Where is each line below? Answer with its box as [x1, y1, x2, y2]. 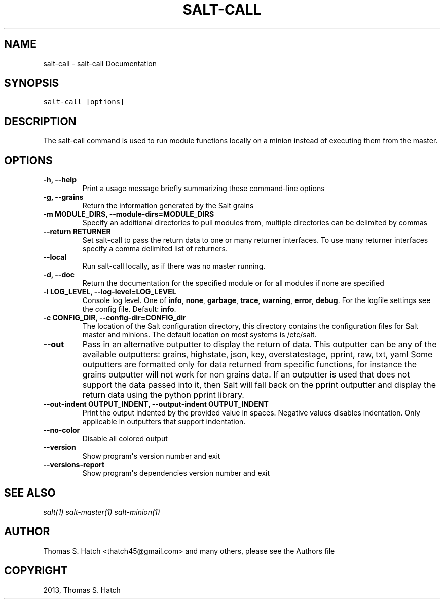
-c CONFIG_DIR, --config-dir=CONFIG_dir [43, 313, 186, 322]
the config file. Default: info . [82, 305, 176, 314]
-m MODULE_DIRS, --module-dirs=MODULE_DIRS [43, 210, 214, 219]
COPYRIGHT [4, 564, 68, 577]
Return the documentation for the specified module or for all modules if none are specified [82, 279, 384, 288]
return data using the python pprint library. [82, 390, 244, 400]
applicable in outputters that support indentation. [82, 417, 246, 426]
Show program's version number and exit [82, 451, 220, 461]
